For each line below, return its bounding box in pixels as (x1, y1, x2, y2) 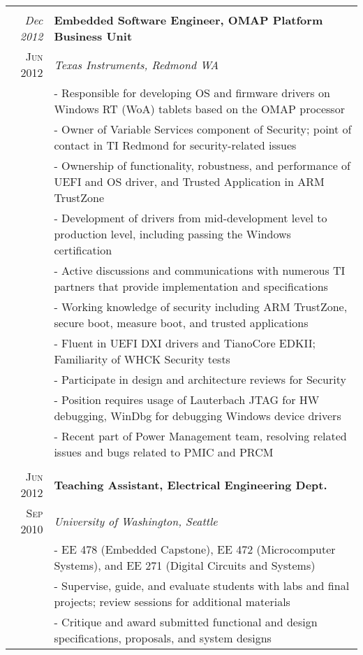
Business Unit (54, 28, 133, 44)
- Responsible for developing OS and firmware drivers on (54, 85, 330, 101)
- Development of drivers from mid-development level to (54, 210, 327, 226)
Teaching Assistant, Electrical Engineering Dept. (54, 476, 327, 493)
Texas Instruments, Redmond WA (54, 56, 219, 73)
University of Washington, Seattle (54, 512, 218, 529)
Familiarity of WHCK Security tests (54, 351, 230, 367)
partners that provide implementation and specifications (54, 278, 328, 294)
